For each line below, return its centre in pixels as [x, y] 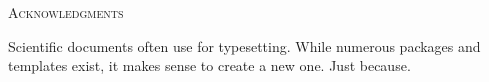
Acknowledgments [66, 12]
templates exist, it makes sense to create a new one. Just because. [209, 65]
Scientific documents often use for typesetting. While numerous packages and [244, 45]
